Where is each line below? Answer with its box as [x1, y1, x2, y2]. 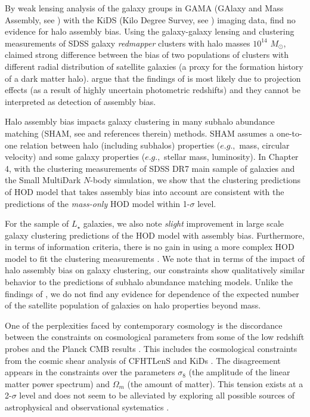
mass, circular [239, 138, 290, 151]
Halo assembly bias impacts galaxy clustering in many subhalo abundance [5, 115, 275, 128]
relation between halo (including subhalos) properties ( [20, 138, 221, 151]
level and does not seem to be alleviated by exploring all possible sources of [19, 389, 295, 401]
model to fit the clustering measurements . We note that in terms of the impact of [5, 252, 305, 264]
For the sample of [5, 217, 69, 230]
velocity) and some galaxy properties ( [5, 150, 145, 163]
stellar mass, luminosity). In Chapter [164, 150, 299, 163]
